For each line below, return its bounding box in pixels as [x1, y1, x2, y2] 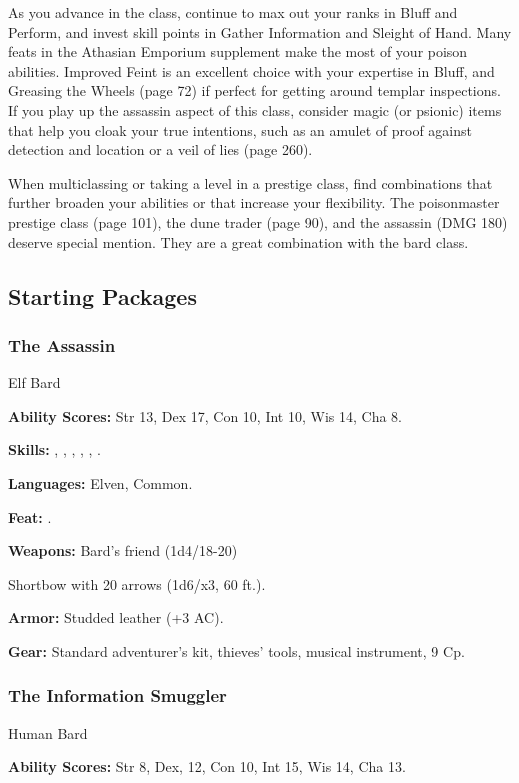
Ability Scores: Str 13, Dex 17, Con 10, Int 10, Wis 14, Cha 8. [8, 405, 402, 426]
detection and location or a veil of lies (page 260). [8, 139, 313, 160]
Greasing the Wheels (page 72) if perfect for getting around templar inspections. [8, 80, 501, 101]
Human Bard [8, 722, 88, 743]
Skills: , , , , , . [8, 439, 101, 460]
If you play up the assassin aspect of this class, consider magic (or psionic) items [8, 99, 502, 120]
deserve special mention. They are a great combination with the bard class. [8, 231, 469, 252]
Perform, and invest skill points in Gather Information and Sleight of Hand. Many [8, 21, 512, 42]
